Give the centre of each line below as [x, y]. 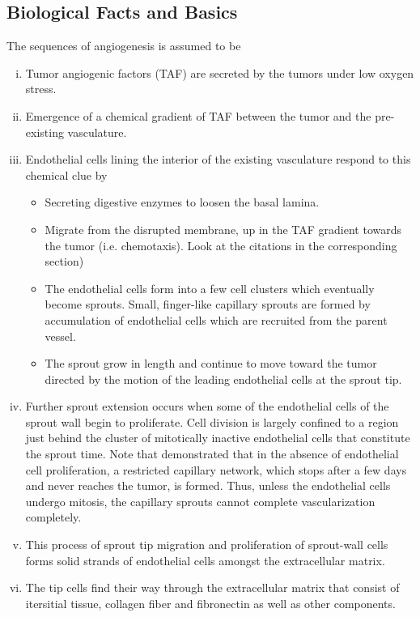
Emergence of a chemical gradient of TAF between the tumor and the [198, 115]
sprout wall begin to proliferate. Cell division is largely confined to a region [212, 421]
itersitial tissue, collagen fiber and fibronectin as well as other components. [210, 603]
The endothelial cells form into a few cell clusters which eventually [210, 288]
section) [64, 261]
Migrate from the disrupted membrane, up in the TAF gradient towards [223, 229]
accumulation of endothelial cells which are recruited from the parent [216, 319]
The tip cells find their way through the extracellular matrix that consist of [212, 587]
